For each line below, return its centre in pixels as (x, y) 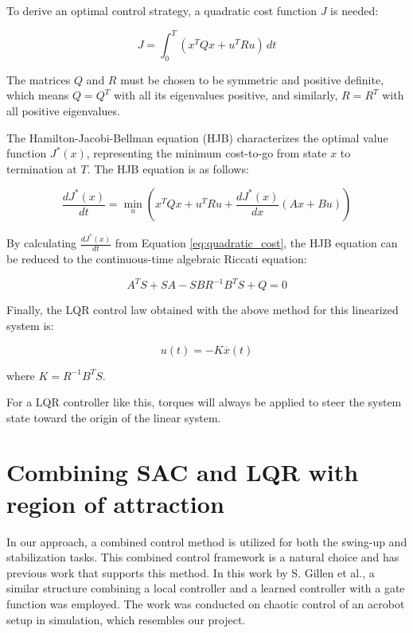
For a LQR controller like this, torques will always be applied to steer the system (204, 402)
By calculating (42, 243)
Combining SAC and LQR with (183, 472)
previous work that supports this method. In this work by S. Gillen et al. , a (191, 572)
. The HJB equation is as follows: (168, 168)
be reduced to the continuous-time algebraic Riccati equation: (157, 259)
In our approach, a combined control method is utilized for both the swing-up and (207, 541)
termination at (42, 168)
